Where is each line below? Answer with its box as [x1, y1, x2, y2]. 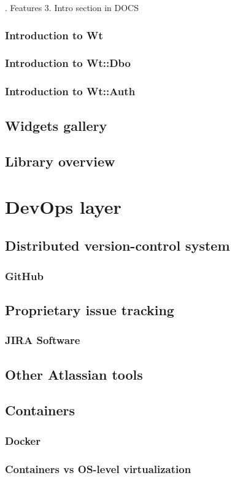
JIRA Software [5, 332, 80, 348]
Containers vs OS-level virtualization [5, 461, 191, 476]
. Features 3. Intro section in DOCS [5, 1, 139, 14]
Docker [5, 433, 40, 448]
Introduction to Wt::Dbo [5, 55, 131, 71]
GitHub [5, 268, 44, 283]
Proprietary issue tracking [5, 300, 174, 319]
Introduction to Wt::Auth [5, 84, 136, 99]
